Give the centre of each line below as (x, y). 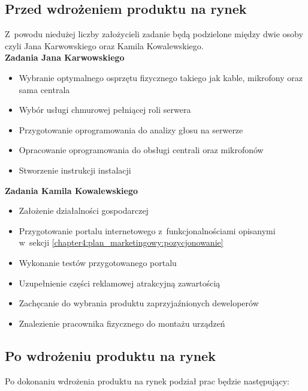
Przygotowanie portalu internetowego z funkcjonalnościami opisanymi (147, 230)
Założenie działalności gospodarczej (84, 211)
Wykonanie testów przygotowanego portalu (98, 262)
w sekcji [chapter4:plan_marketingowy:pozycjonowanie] (121, 242)
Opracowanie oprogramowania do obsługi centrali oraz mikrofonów (141, 150)
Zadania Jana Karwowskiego (65, 57)
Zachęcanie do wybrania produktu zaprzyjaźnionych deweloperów (139, 303)
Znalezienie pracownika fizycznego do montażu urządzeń (122, 323)
